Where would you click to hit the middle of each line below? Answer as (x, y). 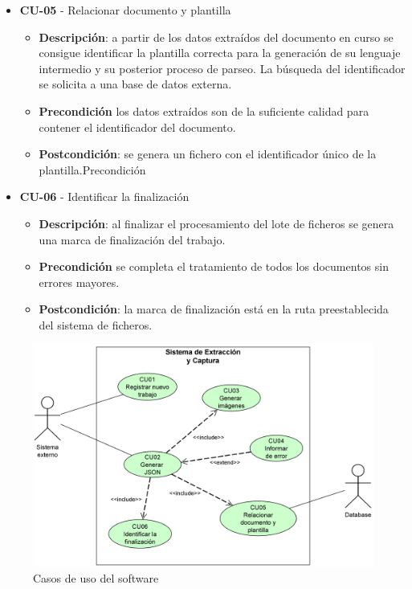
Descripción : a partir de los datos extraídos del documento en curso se (216, 37)
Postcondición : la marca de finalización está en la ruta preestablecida (214, 309)
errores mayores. (79, 282)
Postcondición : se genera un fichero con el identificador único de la (208, 154)
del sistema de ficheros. (96, 324)
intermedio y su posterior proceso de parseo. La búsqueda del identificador (222, 68)
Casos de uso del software (96, 577)
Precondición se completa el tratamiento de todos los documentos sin (214, 266)
